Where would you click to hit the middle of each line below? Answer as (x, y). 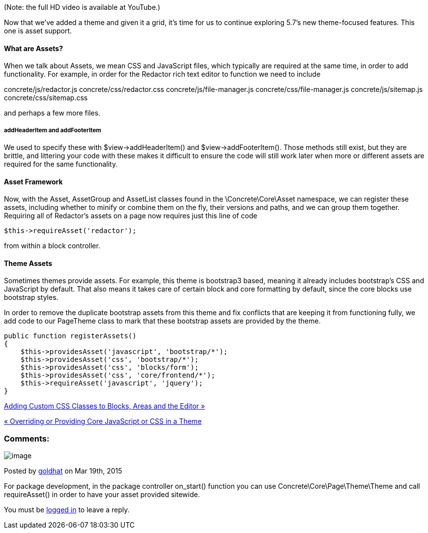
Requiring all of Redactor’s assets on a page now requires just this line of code (131, 216)
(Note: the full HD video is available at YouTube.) (82, 7)
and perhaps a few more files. (52, 113)
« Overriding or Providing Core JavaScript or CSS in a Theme (103, 421)
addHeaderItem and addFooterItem (53, 130)
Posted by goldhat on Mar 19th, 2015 (63, 471)
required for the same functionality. (61, 164)
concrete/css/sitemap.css (46, 98)
